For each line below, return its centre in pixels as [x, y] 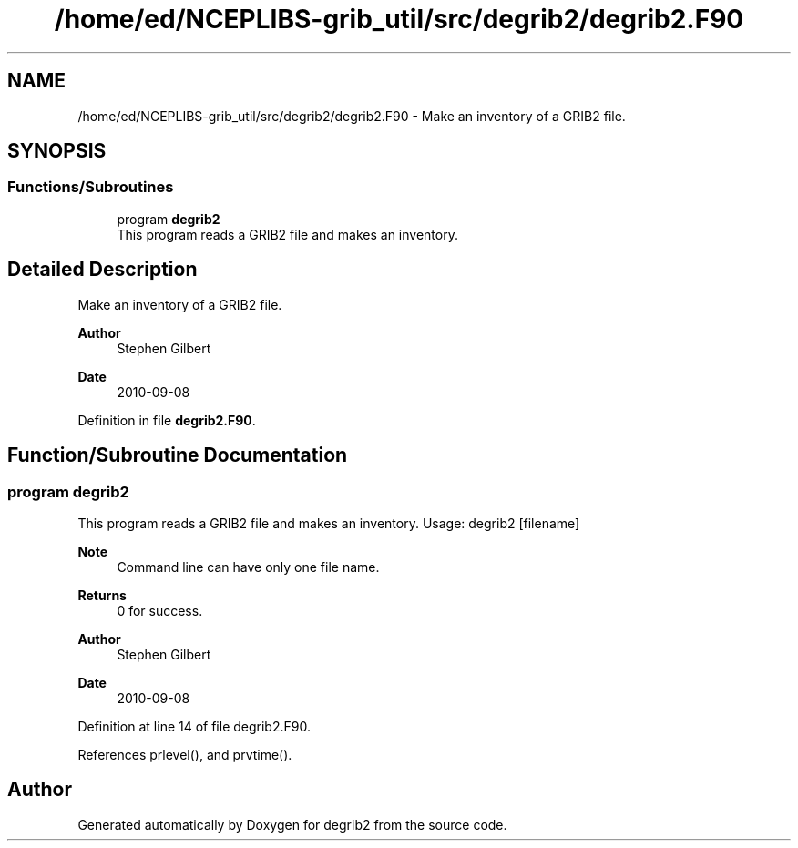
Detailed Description [102, 270]
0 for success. [160, 610]
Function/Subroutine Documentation [178, 455]
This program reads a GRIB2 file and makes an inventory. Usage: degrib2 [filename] [329, 523]
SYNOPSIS [57, 151]
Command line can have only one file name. [248, 567]
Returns [102, 595]
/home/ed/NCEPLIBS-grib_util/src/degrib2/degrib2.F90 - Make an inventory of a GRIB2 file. [352, 116]
